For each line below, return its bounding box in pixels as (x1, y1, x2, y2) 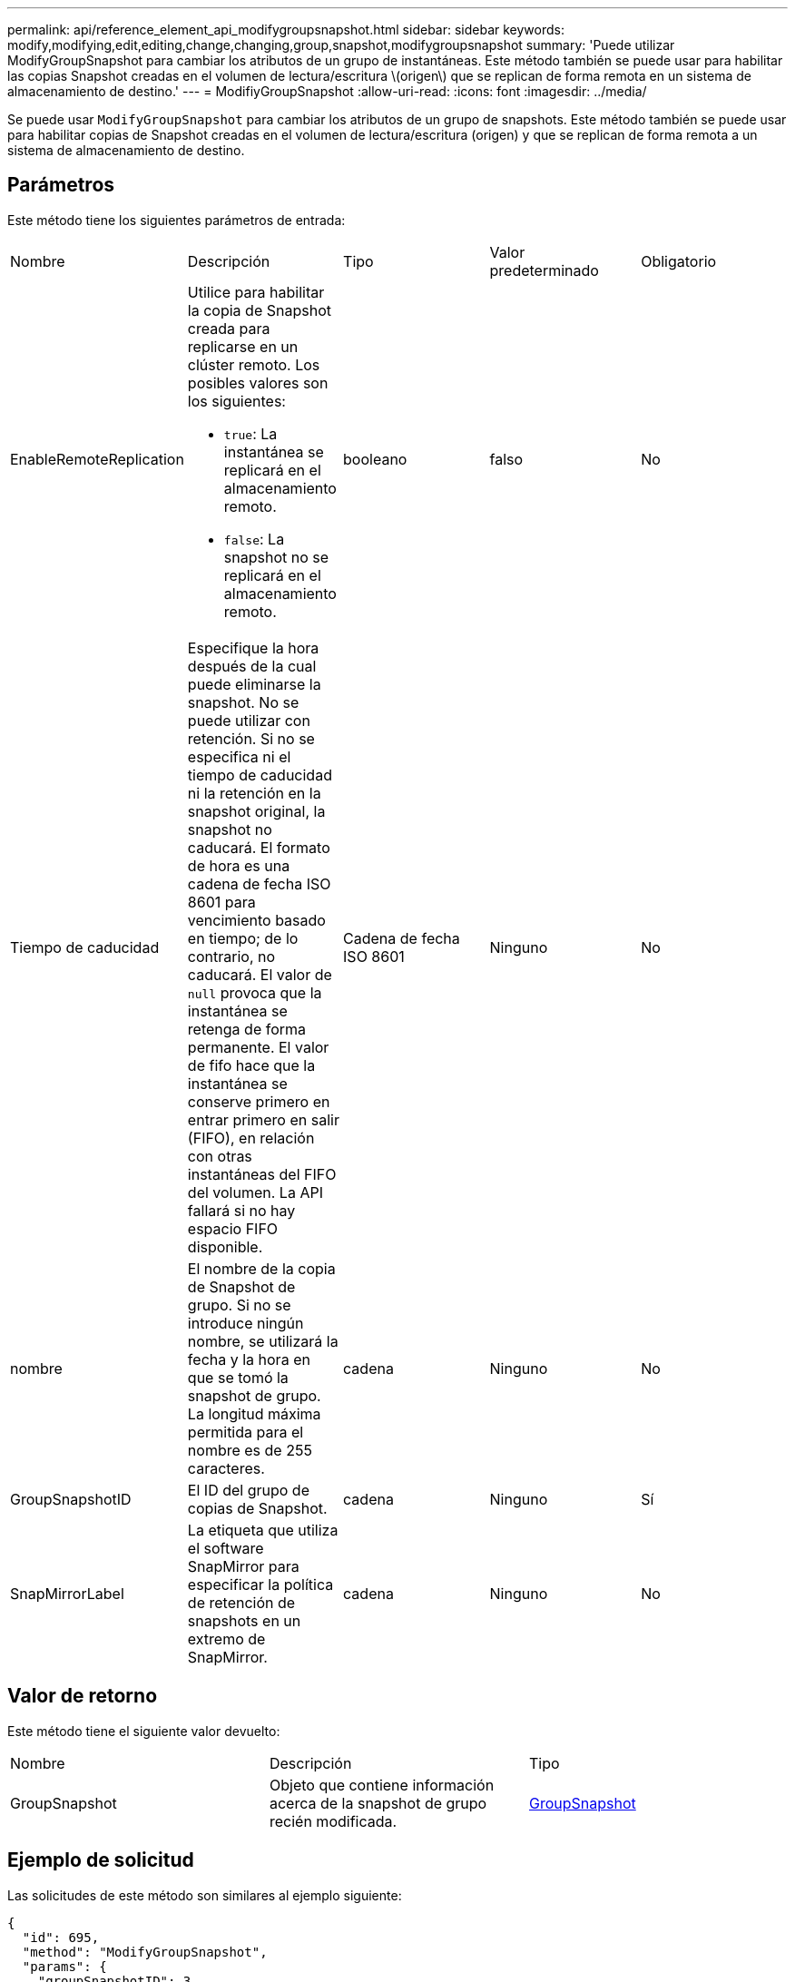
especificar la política (187, 1575, 334, 1594)
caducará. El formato (187, 838, 330, 857)
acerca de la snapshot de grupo (269, 1793, 487, 1812)
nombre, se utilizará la (187, 1331, 339, 1350)
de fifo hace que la (187, 1055, 316, 1074)
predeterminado (489, 260, 599, 280)
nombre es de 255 (187, 1440, 312, 1459)
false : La (223, 529, 285, 548)
